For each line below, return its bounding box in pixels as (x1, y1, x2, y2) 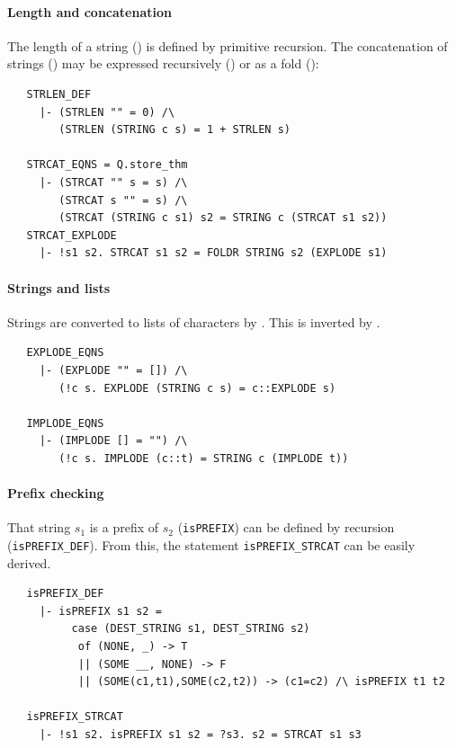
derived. (7, 553, 51, 572)
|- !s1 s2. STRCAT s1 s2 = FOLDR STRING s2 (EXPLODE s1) (39, 246, 388, 260)
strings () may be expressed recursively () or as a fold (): (7, 54, 319, 73)
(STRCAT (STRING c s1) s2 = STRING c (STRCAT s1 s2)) (58, 211, 388, 225)
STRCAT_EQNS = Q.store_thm (26, 158, 188, 172)
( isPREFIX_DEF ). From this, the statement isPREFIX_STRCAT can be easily (7, 535, 416, 554)
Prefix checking (7, 484, 104, 503)
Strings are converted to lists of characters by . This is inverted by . (7, 312, 380, 331)
